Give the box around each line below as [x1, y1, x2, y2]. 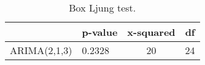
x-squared [127, 25, 176, 39]
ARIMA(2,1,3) [10, 43, 72, 57]
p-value [82, 25, 118, 39]
